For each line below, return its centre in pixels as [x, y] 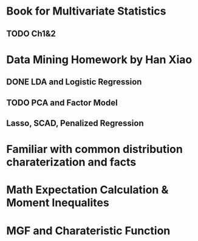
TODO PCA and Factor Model [62, 102]
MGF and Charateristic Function [88, 230]
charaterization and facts [71, 162]
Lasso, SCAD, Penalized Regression [75, 123]
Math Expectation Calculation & [87, 190]
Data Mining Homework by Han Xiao [99, 59]
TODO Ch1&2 [31, 34]
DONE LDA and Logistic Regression [74, 82]
